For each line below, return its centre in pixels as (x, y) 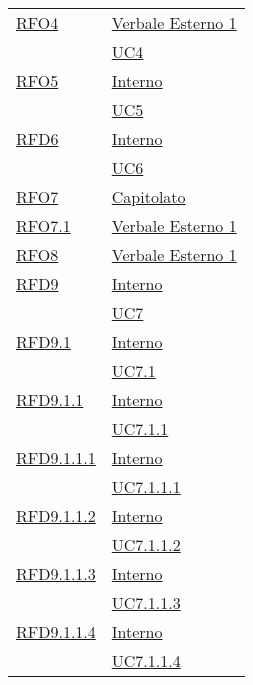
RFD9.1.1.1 (56, 457)
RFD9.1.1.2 (56, 515)
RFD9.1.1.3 (56, 573)
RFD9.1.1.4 (56, 631)
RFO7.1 (43, 225)
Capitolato (148, 196)
